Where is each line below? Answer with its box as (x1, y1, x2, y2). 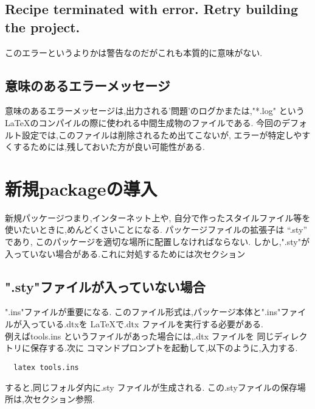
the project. (5, 17, 80, 36)
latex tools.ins (13, 363, 79, 372)
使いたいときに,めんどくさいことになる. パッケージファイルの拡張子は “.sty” (5, 223, 308, 236)
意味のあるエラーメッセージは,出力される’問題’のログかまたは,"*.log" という (5, 104, 305, 117)
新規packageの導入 (5, 176, 157, 201)
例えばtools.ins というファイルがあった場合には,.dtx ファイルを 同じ (5, 329, 274, 342)
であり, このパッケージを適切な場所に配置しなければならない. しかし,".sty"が (5, 235, 310, 248)
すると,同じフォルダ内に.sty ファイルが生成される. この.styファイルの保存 (5, 380, 297, 393)
